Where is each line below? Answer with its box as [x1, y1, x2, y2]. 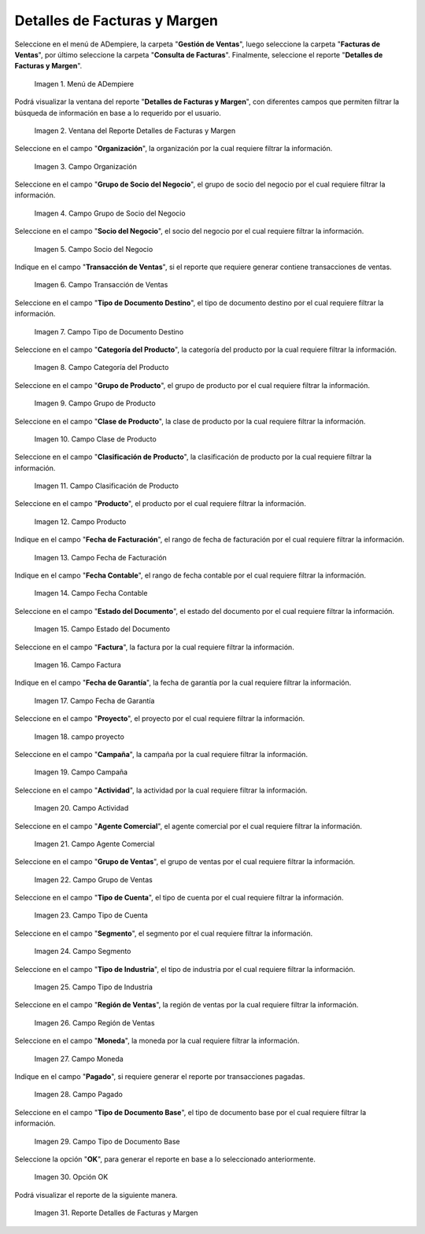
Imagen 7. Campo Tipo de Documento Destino [34, 327, 184, 336]
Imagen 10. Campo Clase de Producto [34, 434, 157, 444]
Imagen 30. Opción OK [34, 1173, 109, 1182]
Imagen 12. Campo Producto [34, 516, 127, 526]
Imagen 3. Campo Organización [34, 161, 137, 171]
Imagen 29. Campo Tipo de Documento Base [34, 1136, 180, 1146]
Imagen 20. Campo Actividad [34, 804, 129, 813]
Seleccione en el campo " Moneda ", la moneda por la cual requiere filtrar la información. [14, 1036, 300, 1046]
